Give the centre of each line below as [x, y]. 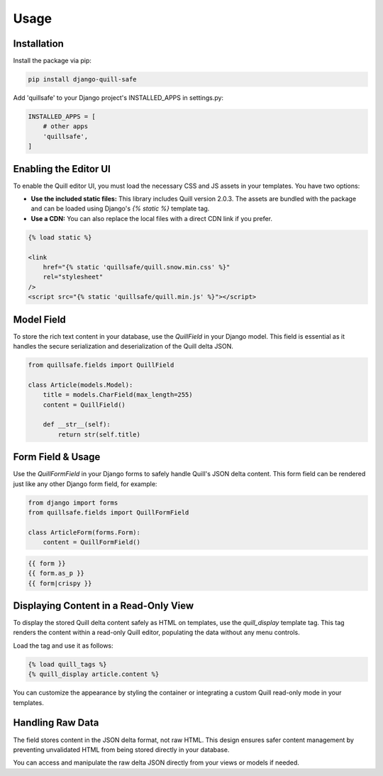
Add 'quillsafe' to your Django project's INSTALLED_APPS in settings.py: [118, 98]
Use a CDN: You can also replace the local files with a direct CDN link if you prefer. [152, 218]
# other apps [66, 126]
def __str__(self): [77, 424]
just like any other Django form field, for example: [85, 484]
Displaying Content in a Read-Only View [104, 606]
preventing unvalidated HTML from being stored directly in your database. [121, 749]
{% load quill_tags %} [67, 664]
